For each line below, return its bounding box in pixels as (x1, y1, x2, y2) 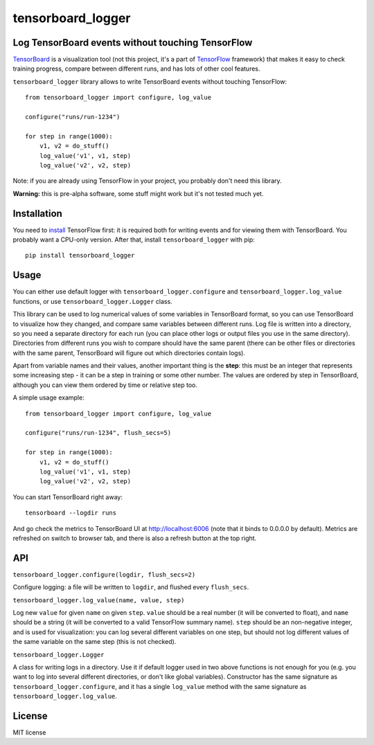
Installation (12, 208, 62, 219)
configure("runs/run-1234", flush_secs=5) (25, 429, 172, 437)
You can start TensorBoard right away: (12, 492, 123, 501)
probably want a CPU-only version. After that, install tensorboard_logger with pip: (12, 235, 256, 244)
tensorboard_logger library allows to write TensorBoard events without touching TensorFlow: (12, 77, 287, 86)
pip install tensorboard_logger (25, 251, 135, 260)
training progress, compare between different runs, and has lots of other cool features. (12, 64, 260, 73)
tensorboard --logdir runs (25, 509, 117, 517)
